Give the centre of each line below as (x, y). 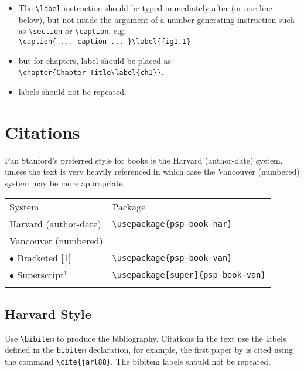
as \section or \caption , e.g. (72, 31)
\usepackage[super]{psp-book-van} (189, 275)
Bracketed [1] (44, 258)
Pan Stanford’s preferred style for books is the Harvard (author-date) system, (144, 160)
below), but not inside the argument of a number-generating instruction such (156, 19)
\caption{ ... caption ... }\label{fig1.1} (105, 41)
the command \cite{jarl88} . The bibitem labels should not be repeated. (138, 361)
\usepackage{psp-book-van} (172, 258)
